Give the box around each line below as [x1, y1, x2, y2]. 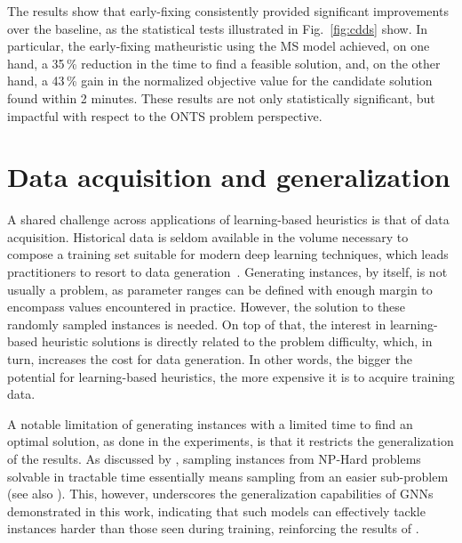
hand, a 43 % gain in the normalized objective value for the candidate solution [7, 71, 433, 90]
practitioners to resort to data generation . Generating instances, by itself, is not [7, 263, 448, 281]
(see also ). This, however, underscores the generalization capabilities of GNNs [7, 484, 434, 503]
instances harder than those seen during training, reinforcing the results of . [7, 519, 419, 538]
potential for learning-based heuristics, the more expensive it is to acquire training [7, 367, 455, 385]
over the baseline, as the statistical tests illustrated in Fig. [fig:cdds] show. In [7, 19, 428, 37]
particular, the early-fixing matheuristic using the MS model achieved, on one [7, 36, 430, 55]
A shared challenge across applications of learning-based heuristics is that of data [7, 210, 450, 229]
